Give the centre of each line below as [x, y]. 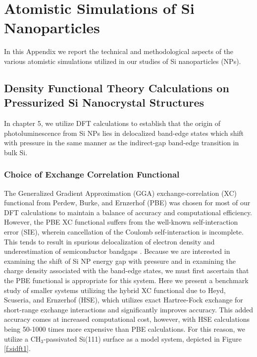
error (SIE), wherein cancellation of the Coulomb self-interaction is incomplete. [124, 232]
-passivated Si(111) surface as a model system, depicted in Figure [143, 338]
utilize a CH [23, 338]
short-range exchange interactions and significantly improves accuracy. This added [129, 309]
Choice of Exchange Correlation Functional [92, 174]
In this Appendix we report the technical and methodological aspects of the [119, 51]
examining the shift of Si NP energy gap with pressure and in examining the [120, 261]
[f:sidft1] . [17, 348]
